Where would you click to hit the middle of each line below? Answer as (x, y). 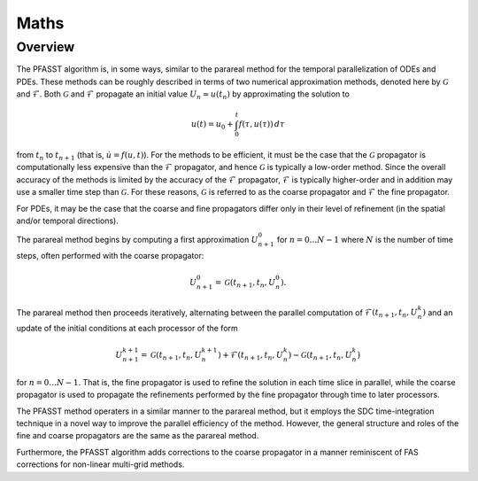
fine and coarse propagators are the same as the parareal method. (138, 436)
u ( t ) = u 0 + (212, 126)
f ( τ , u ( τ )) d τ (262, 124)
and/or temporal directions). (67, 221)
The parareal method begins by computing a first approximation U (137, 240)
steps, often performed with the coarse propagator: (110, 256)
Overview (46, 47)
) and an (438, 312)
